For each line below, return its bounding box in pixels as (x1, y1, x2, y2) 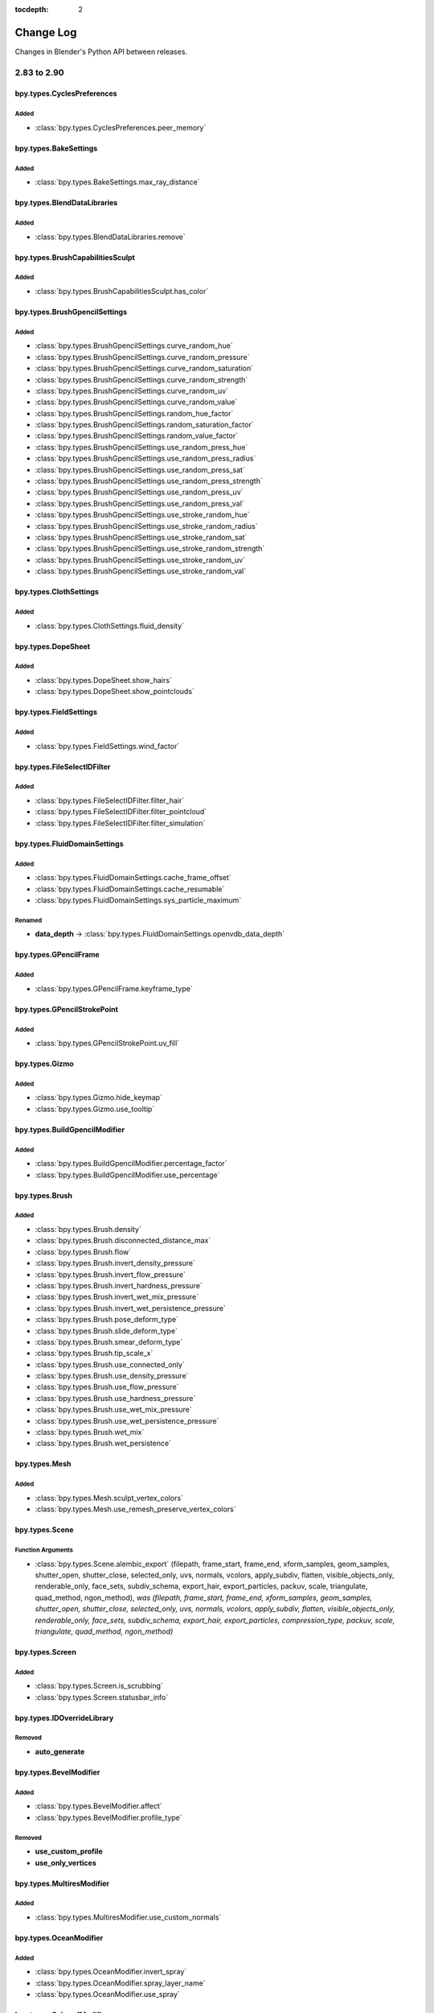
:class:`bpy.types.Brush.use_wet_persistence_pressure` (35, 1416, 219, 1425)
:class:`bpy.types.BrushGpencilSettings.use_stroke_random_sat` (35, 532, 248, 542)
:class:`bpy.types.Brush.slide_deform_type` (35, 1325, 178, 1336)
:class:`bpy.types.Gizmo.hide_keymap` (35, 1093, 162, 1102)
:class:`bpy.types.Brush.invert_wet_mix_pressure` (35, 1292, 199, 1302)
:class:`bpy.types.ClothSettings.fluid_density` (35, 621, 185, 630)
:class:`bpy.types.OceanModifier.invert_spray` (35, 1967, 187, 1977)
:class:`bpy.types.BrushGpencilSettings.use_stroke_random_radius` (35, 521, 259, 531)
